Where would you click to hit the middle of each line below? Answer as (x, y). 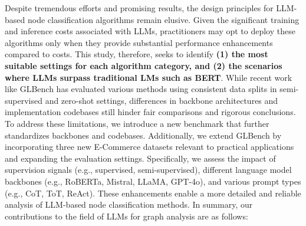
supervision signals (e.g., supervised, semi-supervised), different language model (148, 170)
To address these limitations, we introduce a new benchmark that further (137, 123)
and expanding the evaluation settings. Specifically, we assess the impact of (140, 158)
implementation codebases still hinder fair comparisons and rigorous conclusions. (150, 112)
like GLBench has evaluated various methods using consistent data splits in (141, 89)
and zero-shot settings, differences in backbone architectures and (162, 100)
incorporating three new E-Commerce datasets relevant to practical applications (149, 147)
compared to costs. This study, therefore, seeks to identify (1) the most (136, 54)
